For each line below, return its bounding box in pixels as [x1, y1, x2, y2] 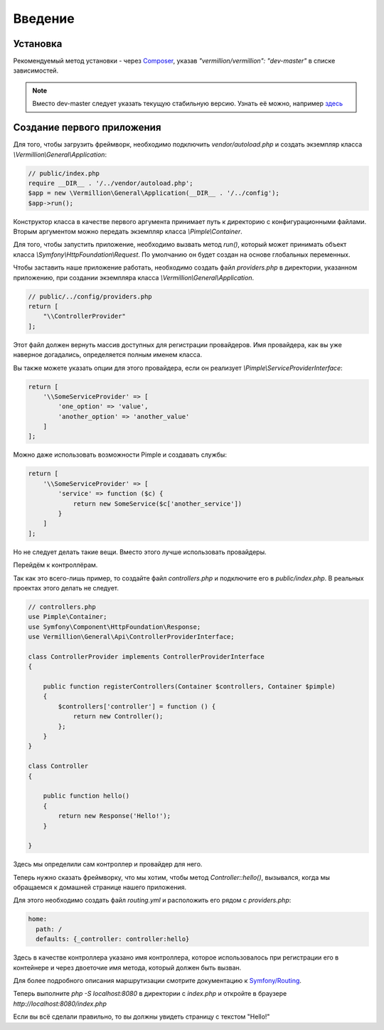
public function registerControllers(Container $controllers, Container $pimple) [43, 683, 336, 691]
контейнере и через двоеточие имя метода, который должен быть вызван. [13, 963, 242, 972]
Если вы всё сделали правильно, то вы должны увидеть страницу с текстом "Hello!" [13, 1012, 270, 1021]
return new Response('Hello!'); [58, 812, 171, 820]
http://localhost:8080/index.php [13, 999, 107, 1008]
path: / [36, 925, 63, 933]
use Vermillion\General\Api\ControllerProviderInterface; [28, 633, 235, 641]
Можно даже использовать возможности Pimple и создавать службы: [13, 450, 228, 459]
